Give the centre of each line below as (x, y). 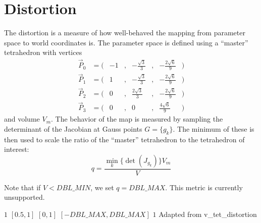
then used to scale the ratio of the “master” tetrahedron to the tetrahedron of (124, 139)
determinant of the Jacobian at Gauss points (73, 128)
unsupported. (24, 197)
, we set (102, 187)
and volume (22, 119)
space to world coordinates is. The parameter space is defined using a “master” (126, 42)
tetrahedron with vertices (43, 52)
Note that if (22, 187)
